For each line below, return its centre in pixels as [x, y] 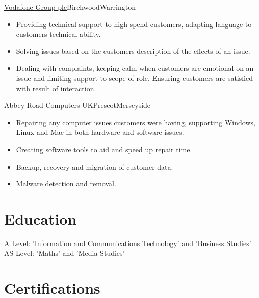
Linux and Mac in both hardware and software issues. [100, 132]
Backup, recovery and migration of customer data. [95, 166]
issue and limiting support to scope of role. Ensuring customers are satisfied [135, 78]
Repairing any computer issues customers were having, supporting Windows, [136, 122]
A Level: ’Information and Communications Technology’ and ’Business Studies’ [128, 243]
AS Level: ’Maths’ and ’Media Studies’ [64, 253]
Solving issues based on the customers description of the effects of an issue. [133, 51]
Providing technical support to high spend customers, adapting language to [134, 24]
